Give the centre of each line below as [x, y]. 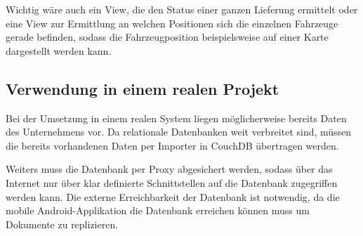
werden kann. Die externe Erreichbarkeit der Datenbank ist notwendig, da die [173, 196]
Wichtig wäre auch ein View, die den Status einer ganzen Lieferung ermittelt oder [182, 9]
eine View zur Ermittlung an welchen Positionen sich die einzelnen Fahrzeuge [172, 23]
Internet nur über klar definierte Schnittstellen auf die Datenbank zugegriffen [172, 182]
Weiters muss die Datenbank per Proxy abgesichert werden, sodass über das [169, 169]
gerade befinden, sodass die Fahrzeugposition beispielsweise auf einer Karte [167, 37]
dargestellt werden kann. [59, 50]
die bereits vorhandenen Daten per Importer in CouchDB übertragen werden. [172, 145]
